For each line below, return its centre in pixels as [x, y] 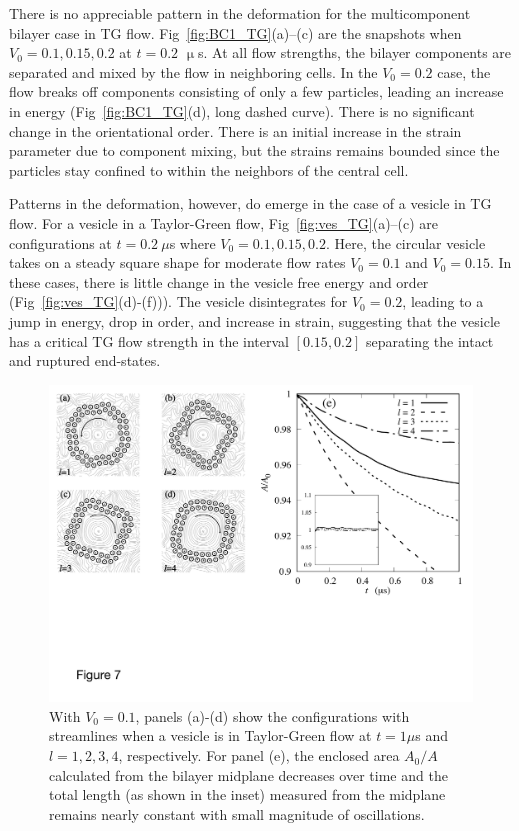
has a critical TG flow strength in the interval [149, 340]
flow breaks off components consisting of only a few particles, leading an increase [256, 91]
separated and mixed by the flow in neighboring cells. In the [193, 71]
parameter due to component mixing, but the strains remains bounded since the [254, 150]
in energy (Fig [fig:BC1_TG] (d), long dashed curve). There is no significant [242, 110]
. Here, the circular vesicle [406, 242]
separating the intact [430, 340]
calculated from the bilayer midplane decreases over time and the [248, 774]
